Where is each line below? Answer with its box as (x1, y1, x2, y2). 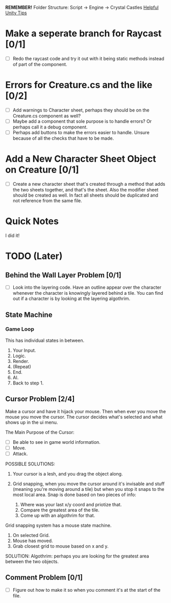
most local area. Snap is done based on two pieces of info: (12, 491, 136, 498)
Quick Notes (5, 216, 59, 227)
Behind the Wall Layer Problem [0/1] (5, 271, 121, 279)
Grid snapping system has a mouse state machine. (5, 522, 112, 528)
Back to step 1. (12, 380, 44, 386)
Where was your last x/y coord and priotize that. (20, 501, 122, 507)
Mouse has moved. (12, 537, 53, 544)
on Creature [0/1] (5, 164, 79, 176)
